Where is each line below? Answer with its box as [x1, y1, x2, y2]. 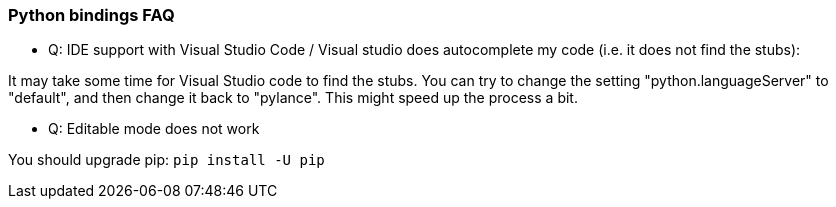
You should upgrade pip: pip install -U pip [8, 151, 325, 169]
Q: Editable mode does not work [48, 120, 260, 138]
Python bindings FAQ [8, 5, 175, 25]
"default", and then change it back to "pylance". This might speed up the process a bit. [8, 89, 578, 107]
